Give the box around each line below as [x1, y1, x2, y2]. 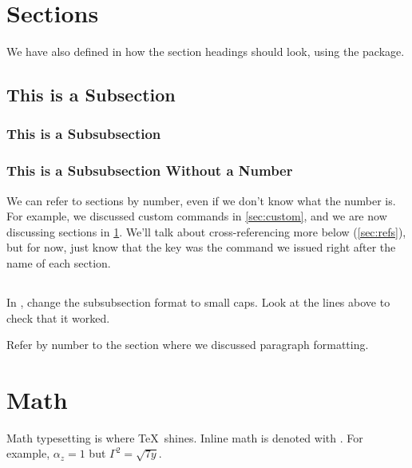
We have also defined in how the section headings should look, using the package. [6, 43, 405, 60]
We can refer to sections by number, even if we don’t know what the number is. [6, 192, 396, 208]
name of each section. [6, 254, 111, 271]
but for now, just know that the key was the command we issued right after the [6, 239, 396, 256]
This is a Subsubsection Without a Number [6, 161, 293, 180]
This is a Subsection [6, 82, 176, 107]
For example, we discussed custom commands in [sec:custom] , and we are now [6, 208, 387, 224]
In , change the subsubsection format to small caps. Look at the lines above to [6, 293, 390, 310]
